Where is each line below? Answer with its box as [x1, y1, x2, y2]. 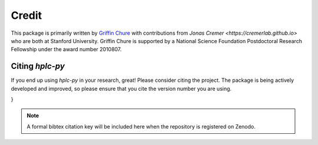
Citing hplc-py [11, 61, 65, 71]
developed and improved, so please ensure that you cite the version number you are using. [11, 85, 232, 92]
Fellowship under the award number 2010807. [11, 46, 122, 53]
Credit [11, 9, 42, 22]
